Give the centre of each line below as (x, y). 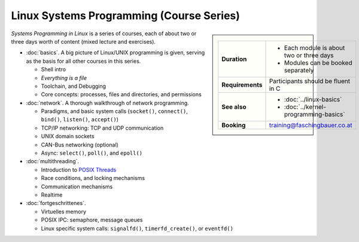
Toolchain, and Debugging (74, 86)
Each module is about (314, 48)
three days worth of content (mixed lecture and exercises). (83, 41)
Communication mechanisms (77, 186)
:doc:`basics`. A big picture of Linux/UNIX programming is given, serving (115, 53)
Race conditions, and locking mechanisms (93, 178)
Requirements (242, 85)
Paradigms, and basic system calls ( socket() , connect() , (115, 111)
